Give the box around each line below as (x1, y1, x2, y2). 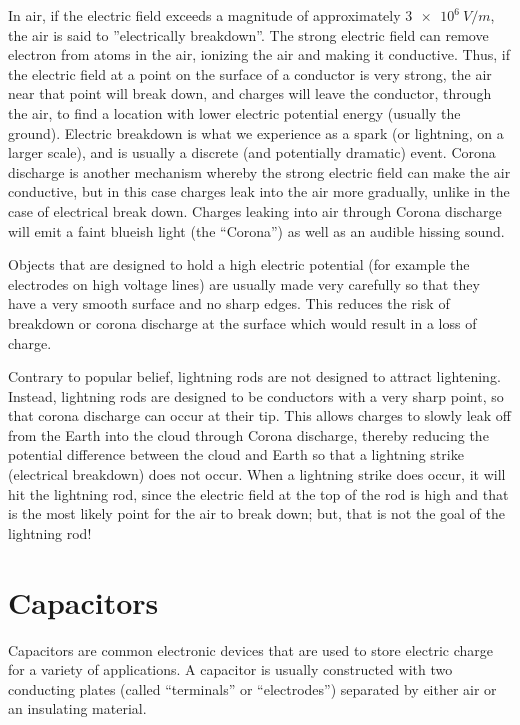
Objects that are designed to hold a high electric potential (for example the (8, 254, 470, 275)
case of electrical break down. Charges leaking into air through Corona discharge (8, 200, 502, 221)
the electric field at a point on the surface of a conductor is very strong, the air (8, 63, 492, 84)
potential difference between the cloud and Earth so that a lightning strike (8, 444, 464, 465)
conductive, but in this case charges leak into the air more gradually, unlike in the (8, 181, 510, 202)
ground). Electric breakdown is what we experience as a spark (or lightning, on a (8, 122, 504, 143)
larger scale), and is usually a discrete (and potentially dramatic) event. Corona (8, 142, 496, 163)
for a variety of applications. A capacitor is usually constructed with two (8, 659, 453, 680)
